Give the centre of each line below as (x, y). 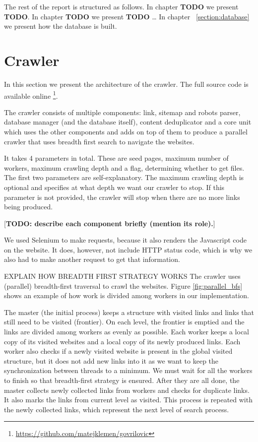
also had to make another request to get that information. (92, 259)
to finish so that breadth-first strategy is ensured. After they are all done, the (122, 380)
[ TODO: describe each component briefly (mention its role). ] (110, 223)
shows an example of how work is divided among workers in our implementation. (127, 295)
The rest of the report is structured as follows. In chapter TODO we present (121, 6)
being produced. (29, 207)
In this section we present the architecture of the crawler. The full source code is (126, 84)
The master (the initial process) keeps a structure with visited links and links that (129, 312)
